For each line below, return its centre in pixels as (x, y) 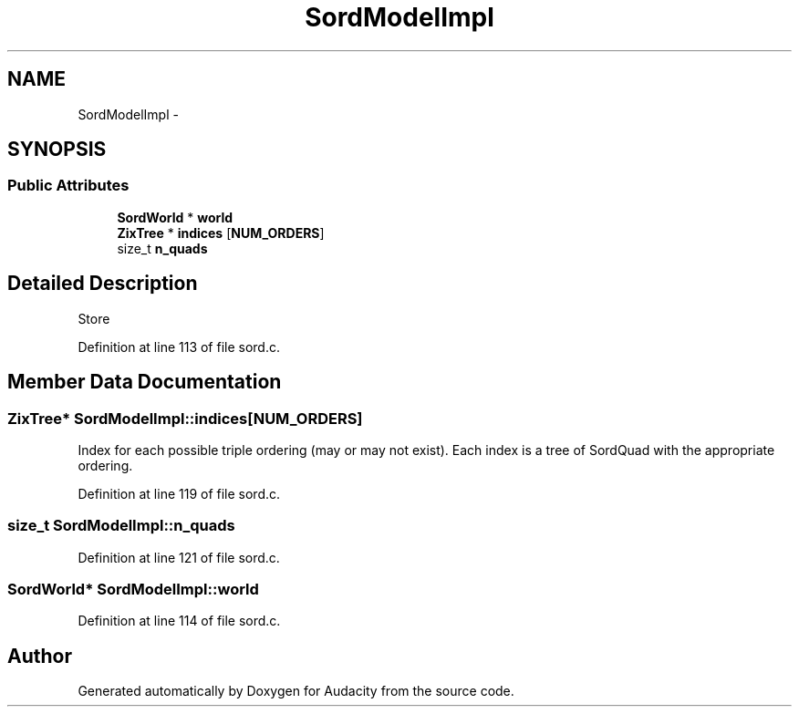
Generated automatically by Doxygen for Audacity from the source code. (296, 691)
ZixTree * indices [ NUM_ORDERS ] (221, 233)
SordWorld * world (175, 217)
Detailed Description (103, 284)
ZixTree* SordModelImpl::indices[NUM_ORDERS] (185, 418)
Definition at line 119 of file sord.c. (179, 493)
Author (40, 656)
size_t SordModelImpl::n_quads (121, 526)
